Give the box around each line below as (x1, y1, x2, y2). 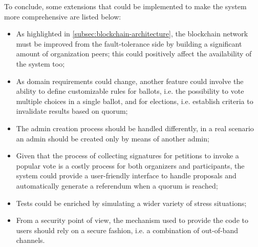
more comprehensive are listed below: (4, 11, 121, 22)
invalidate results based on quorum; (16, 106, 128, 116)
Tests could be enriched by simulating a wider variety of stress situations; (16, 197, 247, 208)
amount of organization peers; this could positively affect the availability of (16, 48, 252, 59)
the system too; (16, 58, 65, 69)
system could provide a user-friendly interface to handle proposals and (16, 170, 236, 181)
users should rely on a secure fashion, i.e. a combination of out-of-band (16, 224, 239, 235)
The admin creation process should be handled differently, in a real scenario (16, 122, 254, 133)
